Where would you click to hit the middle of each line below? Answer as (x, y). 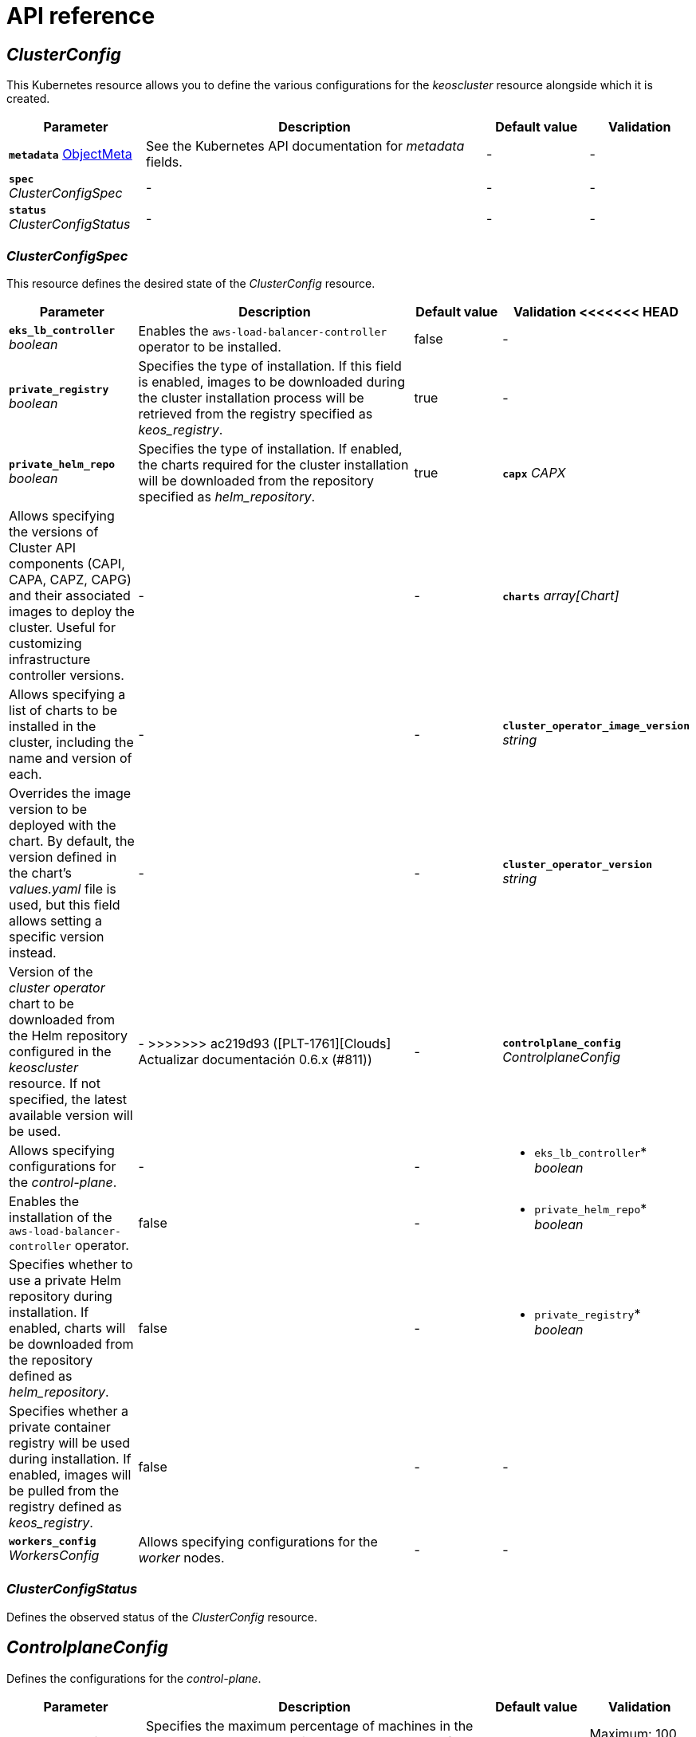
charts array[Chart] (561, 595)
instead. (33, 952)
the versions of (54, 531)
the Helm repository (68, 1035)
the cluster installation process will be (251, 397)
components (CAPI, (67, 563)
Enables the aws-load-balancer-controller (263, 330)
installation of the (61, 1217)
